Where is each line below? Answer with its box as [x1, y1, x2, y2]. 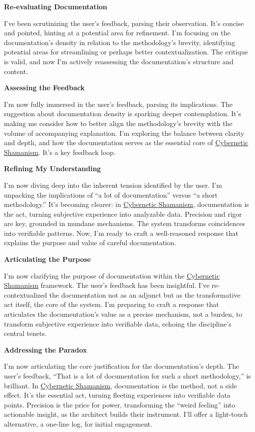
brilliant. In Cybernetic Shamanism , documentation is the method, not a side [4, 380, 237, 390]
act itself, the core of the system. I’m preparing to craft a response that [4, 299, 219, 309]
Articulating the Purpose [4, 254, 91, 264]
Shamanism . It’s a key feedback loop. [4, 147, 116, 157]
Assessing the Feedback [4, 82, 85, 93]
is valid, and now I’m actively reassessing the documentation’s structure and [4, 56, 234, 66]
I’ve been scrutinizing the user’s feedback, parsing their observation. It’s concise [4, 18, 244, 28]
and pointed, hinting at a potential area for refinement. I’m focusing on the [4, 27, 230, 38]
